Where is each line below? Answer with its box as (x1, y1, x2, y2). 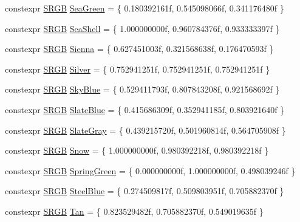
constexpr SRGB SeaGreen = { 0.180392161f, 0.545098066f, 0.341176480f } (5, 2, 284, 14)
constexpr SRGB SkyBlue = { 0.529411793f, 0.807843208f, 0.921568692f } (5, 83, 280, 96)
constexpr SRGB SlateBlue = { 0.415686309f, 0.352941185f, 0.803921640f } (5, 103, 285, 116)
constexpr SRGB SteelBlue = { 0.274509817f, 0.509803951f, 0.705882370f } (5, 184, 284, 197)
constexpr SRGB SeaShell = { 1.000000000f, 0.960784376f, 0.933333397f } (5, 22, 280, 34)
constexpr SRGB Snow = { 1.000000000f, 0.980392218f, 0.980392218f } (5, 144, 269, 157)
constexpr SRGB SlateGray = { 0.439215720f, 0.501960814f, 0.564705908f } (5, 123, 286, 136)
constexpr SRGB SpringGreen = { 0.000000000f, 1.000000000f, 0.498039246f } (5, 164, 296, 177)
